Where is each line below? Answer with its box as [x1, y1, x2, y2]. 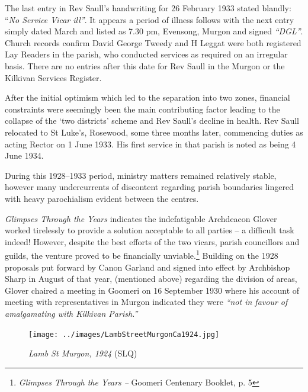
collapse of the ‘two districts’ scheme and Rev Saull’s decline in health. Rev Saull [5, 114, 300, 127]
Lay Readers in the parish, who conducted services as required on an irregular [5, 48, 288, 60]
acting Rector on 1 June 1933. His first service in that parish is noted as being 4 [5, 137, 296, 150]
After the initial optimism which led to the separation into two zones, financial [5, 91, 290, 104]
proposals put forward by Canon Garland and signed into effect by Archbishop [5, 261, 290, 273]
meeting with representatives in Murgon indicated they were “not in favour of [5, 295, 288, 308]
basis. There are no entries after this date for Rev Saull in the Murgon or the [5, 59, 285, 72]
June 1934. [5, 149, 44, 162]
